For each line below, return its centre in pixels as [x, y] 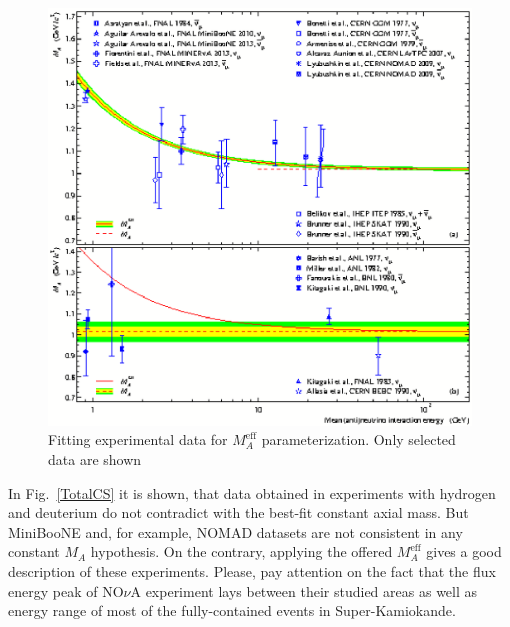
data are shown [95, 458]
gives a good [464, 551]
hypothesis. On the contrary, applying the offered [241, 551]
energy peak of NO [66, 590]
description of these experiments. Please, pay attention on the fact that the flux [252, 570]
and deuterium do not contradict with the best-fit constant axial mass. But [238, 512]
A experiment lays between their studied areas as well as [304, 590]
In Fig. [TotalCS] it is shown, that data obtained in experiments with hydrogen [252, 492]
